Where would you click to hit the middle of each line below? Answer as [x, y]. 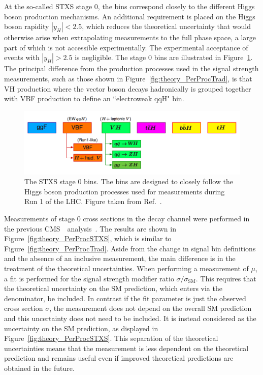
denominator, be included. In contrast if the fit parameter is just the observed [125, 298]
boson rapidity [27, 26]
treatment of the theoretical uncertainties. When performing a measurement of [126, 268]
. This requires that [226, 278]
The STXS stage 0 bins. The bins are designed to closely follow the [129, 181]
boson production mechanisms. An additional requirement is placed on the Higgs [130, 16]
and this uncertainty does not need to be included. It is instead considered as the [130, 318]
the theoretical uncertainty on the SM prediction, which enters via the [113, 288]
